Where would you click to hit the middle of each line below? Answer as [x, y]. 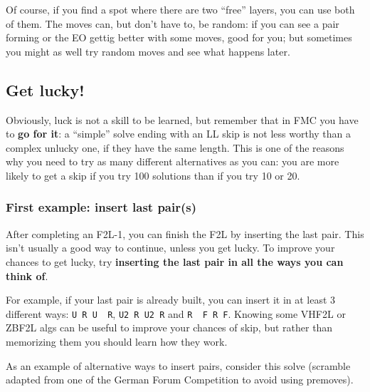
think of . [27, 275]
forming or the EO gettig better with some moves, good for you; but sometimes [179, 37]
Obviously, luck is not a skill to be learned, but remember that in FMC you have [182, 119]
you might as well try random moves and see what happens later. [148, 51]
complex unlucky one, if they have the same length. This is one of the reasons [175, 147]
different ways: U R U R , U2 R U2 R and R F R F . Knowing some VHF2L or [176, 313]
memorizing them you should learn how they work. [117, 341]
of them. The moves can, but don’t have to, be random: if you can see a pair [173, 23]
